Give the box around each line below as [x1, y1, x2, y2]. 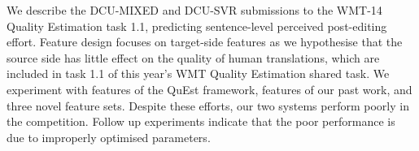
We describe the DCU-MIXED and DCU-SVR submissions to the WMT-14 [7, 2, 382, 18]
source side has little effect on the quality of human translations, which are [7, 49, 380, 66]
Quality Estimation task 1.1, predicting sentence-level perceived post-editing [7, 17, 387, 34]
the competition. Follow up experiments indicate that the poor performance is [7, 113, 395, 130]
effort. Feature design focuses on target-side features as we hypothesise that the [7, 33, 403, 50]
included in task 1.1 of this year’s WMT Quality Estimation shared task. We [7, 65, 390, 82]
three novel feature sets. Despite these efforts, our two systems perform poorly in [7, 97, 409, 114]
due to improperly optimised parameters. [7, 128, 211, 145]
